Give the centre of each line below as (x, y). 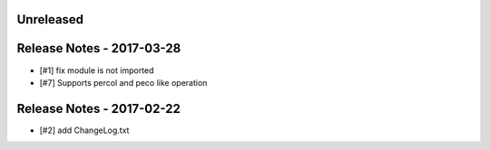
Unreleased (50, 19)
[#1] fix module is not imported (97, 70)
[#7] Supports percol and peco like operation (123, 82)
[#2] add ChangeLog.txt (84, 130)
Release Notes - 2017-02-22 (98, 108)
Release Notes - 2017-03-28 (99, 48)
